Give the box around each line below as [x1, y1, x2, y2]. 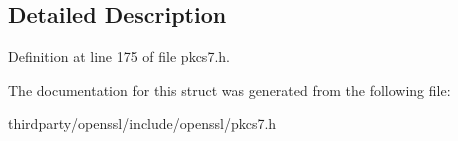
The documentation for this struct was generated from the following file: [8, 79, 451, 100]
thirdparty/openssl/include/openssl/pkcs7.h [8, 113, 277, 134]
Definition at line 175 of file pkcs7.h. [8, 46, 230, 67]
